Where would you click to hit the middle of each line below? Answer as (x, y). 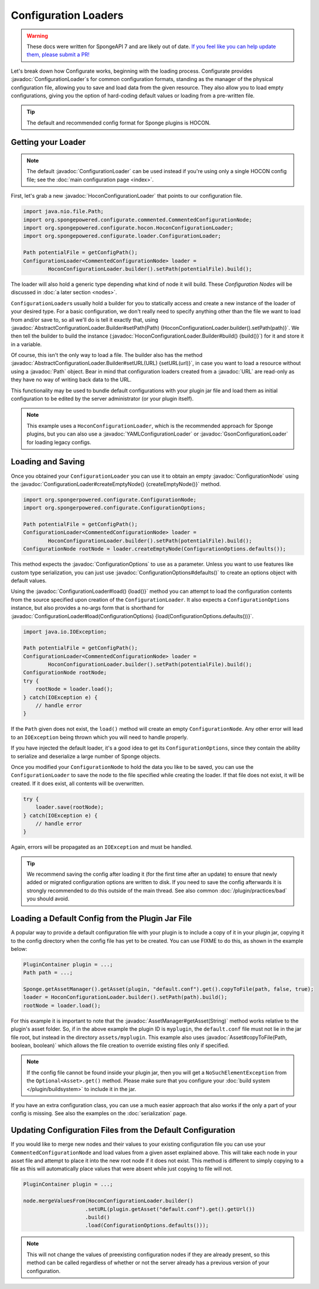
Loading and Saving (48, 462)
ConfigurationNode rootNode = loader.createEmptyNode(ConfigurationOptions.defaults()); (155, 549)
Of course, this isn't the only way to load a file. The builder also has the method (107, 355)
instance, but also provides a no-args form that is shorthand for (87, 608)
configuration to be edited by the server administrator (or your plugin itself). (102, 399)
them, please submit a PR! (58, 55)
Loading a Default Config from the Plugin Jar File (101, 919)
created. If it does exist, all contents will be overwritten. (78, 783)
